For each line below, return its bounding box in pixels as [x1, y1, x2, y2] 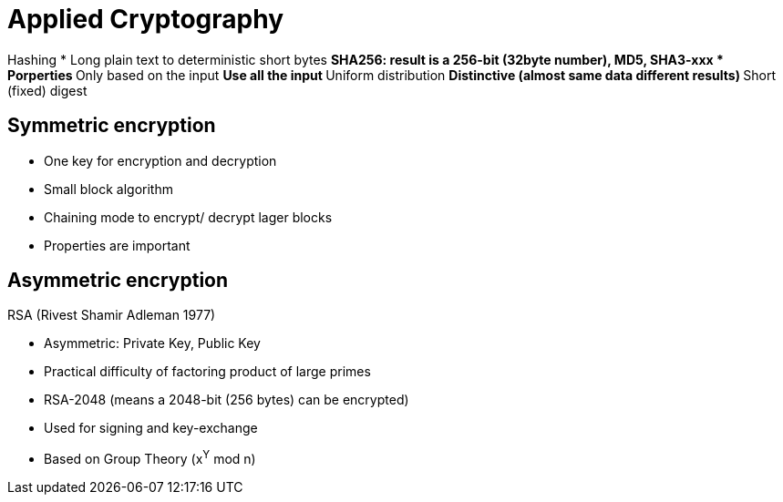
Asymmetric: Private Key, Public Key [44, 335, 261, 352]
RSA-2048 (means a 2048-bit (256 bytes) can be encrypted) [44, 392, 409, 408]
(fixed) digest [7, 82, 88, 98]
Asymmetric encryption [7, 269, 229, 292]
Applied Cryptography [7, 4, 283, 35]
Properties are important [44, 237, 191, 253]
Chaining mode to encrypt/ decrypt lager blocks [44, 209, 333, 225]
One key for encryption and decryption [44, 152, 277, 169]
